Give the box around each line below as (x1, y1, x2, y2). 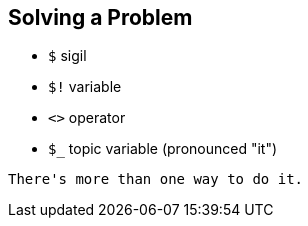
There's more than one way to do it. (8, 171, 304, 188)
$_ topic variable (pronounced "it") (48, 140, 278, 158)
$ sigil (48, 47, 87, 65)
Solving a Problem (8, 5, 193, 30)
